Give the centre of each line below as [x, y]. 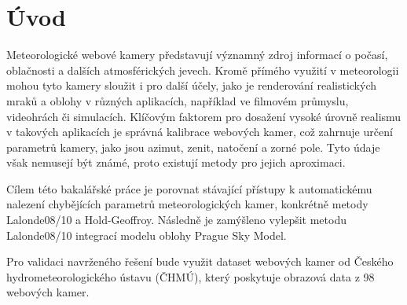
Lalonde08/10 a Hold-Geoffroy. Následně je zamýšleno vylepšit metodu [176, 220]
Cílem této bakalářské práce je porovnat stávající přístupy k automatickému [189, 188]
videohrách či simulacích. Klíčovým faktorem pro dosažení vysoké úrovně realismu [204, 116]
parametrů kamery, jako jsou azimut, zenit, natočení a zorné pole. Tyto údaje [193, 147]
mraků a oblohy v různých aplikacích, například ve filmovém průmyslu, [178, 100]
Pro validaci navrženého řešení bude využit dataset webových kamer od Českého [200, 261]
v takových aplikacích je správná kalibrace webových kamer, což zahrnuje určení [200, 132]
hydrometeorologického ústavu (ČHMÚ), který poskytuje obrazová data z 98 [191, 276]
